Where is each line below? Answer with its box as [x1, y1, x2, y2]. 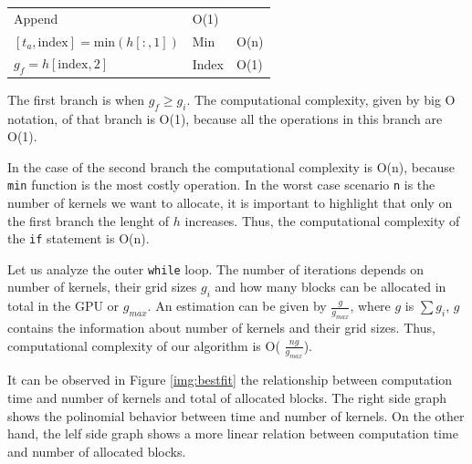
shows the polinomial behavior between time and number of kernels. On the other [7, 406, 465, 425]
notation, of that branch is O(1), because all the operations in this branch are [7, 108, 443, 128]
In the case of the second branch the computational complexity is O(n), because [7, 157, 455, 176]
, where [350, 296, 391, 315]
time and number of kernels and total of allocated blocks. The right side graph [7, 388, 447, 407]
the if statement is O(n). [7, 229, 150, 248]
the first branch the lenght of [7, 211, 170, 230]
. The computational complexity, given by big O [186, 89, 456, 108]
